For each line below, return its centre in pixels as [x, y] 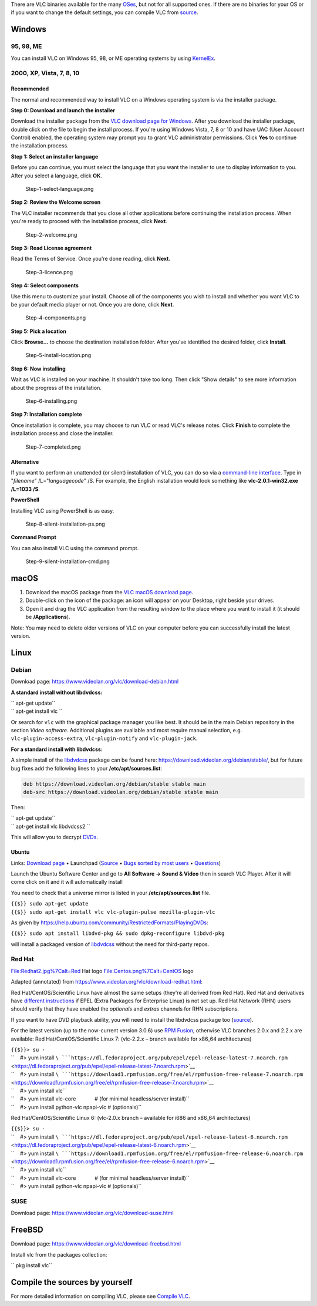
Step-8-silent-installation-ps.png [65, 524]
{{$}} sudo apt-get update [50, 904]
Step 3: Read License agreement [51, 248]
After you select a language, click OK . [57, 176]
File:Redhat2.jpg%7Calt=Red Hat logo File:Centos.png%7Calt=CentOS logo [102, 971]
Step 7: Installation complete [46, 415]
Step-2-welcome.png [51, 234]
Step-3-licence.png [49, 272]
